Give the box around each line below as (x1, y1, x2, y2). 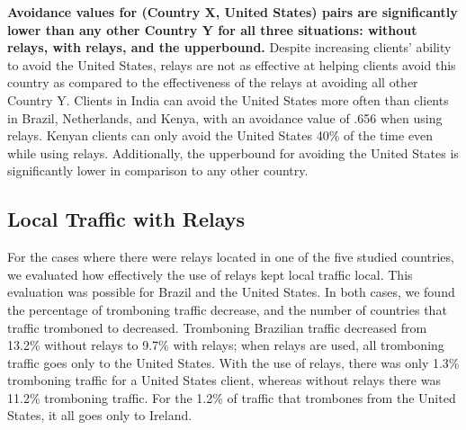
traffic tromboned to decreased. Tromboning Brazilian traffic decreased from (7, 318, 427, 336)
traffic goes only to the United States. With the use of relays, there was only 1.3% (7, 353, 460, 372)
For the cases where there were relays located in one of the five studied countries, (7, 247, 454, 266)
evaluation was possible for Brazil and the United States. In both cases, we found (7, 282, 455, 301)
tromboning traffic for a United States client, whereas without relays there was (7, 371, 441, 390)
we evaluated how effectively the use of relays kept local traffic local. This (7, 264, 413, 283)
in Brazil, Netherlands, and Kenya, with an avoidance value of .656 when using (7, 108, 443, 127)
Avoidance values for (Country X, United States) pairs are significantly (7, 3, 458, 21)
